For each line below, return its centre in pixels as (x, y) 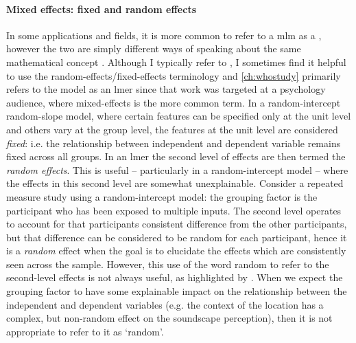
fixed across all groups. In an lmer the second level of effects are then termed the (176, 156)
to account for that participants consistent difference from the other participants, (177, 224)
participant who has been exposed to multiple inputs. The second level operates (174, 210)
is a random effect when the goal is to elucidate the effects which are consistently (176, 251)
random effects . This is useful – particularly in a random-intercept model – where (177, 169)
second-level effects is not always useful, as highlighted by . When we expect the (175, 277)
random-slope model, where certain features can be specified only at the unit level (179, 116)
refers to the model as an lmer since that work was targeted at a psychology (166, 89)
